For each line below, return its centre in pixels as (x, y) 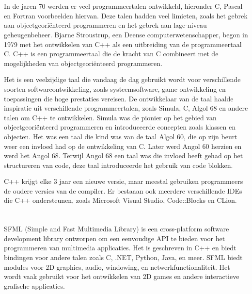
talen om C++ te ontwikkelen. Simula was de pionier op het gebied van (110, 117)
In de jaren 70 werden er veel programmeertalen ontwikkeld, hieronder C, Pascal (123, 6)
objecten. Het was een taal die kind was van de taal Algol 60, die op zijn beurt (121, 136)
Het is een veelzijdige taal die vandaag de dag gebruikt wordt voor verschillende (122, 79)
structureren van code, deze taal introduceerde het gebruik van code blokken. (118, 165)
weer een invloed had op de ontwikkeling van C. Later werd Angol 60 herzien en (123, 146)
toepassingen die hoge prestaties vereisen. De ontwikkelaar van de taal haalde (119, 98)
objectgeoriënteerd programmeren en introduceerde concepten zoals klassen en (120, 127)
